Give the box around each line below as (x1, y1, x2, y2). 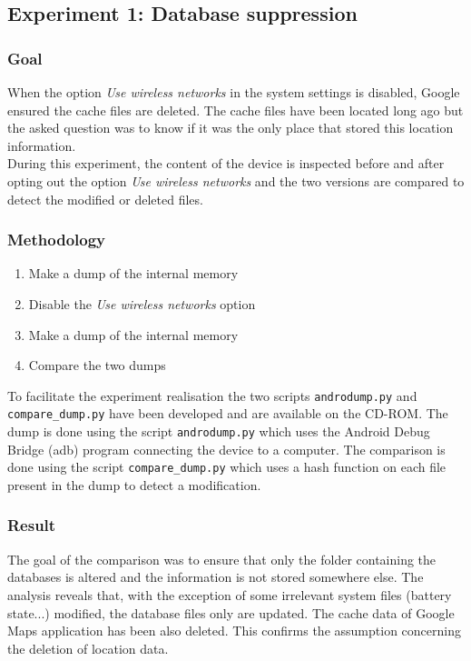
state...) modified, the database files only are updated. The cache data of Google (7, 603, 455, 622)
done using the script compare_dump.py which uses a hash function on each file (7, 457, 446, 476)
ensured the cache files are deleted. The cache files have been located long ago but (7, 100, 464, 119)
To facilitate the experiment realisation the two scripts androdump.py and (7, 386, 417, 405)
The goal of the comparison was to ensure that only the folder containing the (7, 549, 437, 568)
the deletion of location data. (7, 638, 169, 657)
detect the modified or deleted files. (7, 189, 203, 208)
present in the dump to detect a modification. (7, 475, 261, 494)
